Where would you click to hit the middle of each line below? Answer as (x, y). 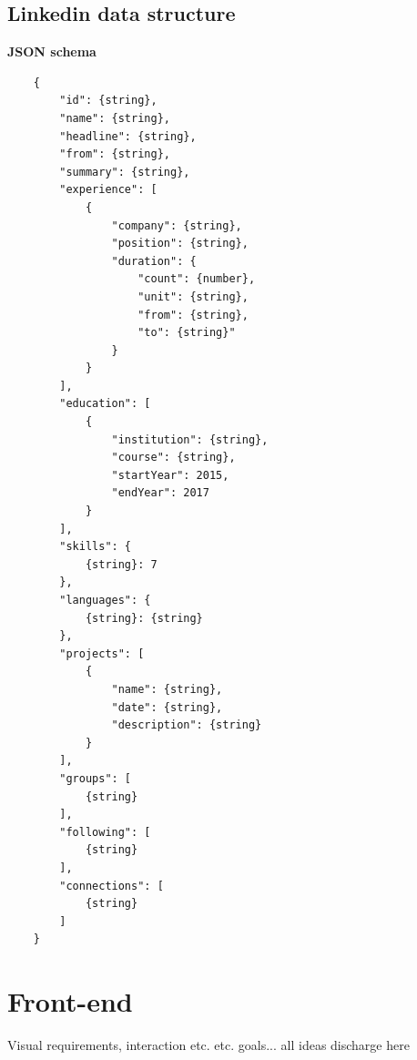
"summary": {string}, (125, 172)
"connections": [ (112, 886)
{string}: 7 (121, 564)
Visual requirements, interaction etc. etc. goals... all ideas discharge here (208, 1045)
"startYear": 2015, (170, 475)
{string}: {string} (144, 618)
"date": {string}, (167, 707)
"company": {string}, (177, 225)
